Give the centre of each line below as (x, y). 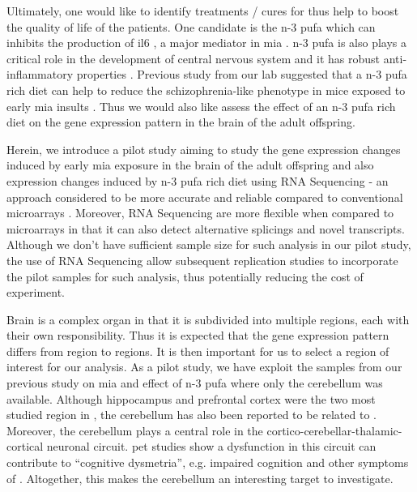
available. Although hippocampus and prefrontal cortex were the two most (191, 398)
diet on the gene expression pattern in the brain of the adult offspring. (181, 122)
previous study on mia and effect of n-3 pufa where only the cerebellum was (195, 383)
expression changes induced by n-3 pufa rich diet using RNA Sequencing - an (198, 180)
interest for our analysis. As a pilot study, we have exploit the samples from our (204, 367)
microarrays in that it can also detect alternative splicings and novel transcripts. (206, 228)
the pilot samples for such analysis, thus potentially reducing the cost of (185, 276)
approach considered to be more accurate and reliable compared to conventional (205, 197)
